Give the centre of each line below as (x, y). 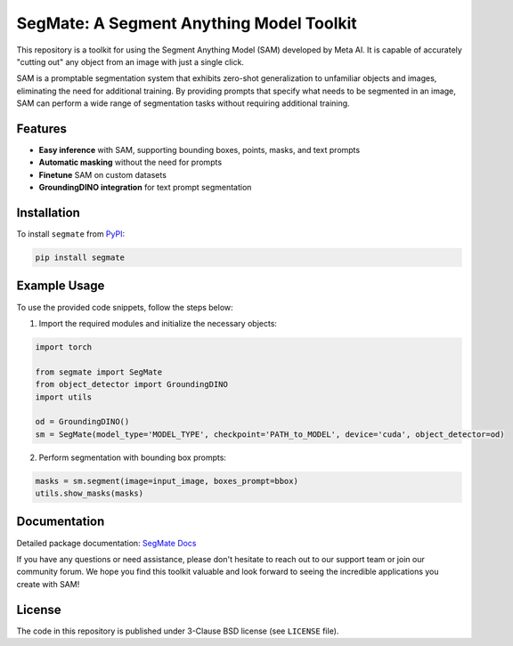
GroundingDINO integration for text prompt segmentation (145, 188)
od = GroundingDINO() (82, 422)
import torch (64, 347)
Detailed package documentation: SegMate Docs (106, 543)
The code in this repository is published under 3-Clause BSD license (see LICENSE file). (178, 631)
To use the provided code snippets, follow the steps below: (125, 307)
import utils (64, 397)
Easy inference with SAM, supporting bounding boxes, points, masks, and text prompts (199, 150)
